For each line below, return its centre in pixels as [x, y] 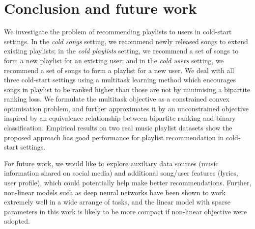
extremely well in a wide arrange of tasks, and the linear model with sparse [117, 202]
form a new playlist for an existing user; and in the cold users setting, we [114, 60]
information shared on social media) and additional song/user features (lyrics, [121, 173]
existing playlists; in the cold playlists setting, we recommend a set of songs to [121, 51]
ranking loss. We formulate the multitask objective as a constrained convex [117, 99]
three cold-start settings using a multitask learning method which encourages [120, 80]
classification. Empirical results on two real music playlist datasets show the [118, 128]
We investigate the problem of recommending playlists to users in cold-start [118, 32]
